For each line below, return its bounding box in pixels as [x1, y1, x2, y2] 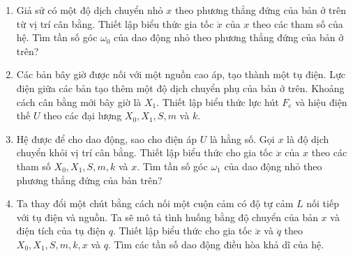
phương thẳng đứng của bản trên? [16, 172, 163, 187]
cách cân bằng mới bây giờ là [16, 94, 142, 109]
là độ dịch [287, 131, 329, 146]
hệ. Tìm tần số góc [16, 30, 98, 45]
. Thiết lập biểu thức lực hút [156, 94, 279, 109]
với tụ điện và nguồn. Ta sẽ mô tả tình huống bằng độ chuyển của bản [16, 209, 318, 224]
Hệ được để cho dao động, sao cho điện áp [16, 131, 197, 146]
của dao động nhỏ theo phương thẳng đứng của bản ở [114, 30, 344, 45]
